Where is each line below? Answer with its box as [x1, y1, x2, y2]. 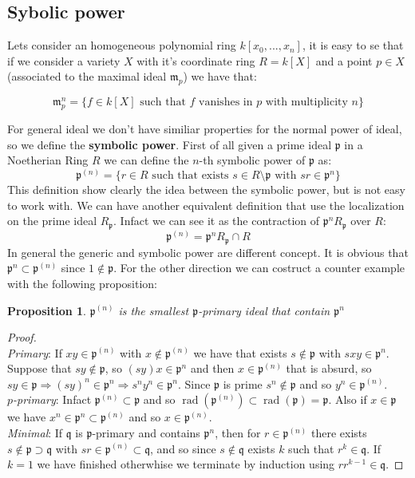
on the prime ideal [7, 212, 97, 229]
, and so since [150, 440, 216, 456]
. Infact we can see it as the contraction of [113, 212, 320, 229]
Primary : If [7, 344, 62, 361]
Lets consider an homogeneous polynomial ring [7, 37, 236, 53]
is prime [223, 375, 263, 392]
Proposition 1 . [7, 302, 86, 318]
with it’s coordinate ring [136, 52, 255, 69]
